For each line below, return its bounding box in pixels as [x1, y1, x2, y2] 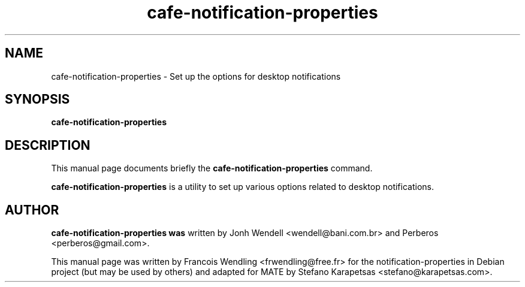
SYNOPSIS [5, 92, 70, 107]
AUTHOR [5, 202, 59, 217]
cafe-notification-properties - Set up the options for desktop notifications [51, 71, 341, 81]
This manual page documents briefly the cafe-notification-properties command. [51, 163, 373, 174]
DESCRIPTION [5, 137, 90, 153]
